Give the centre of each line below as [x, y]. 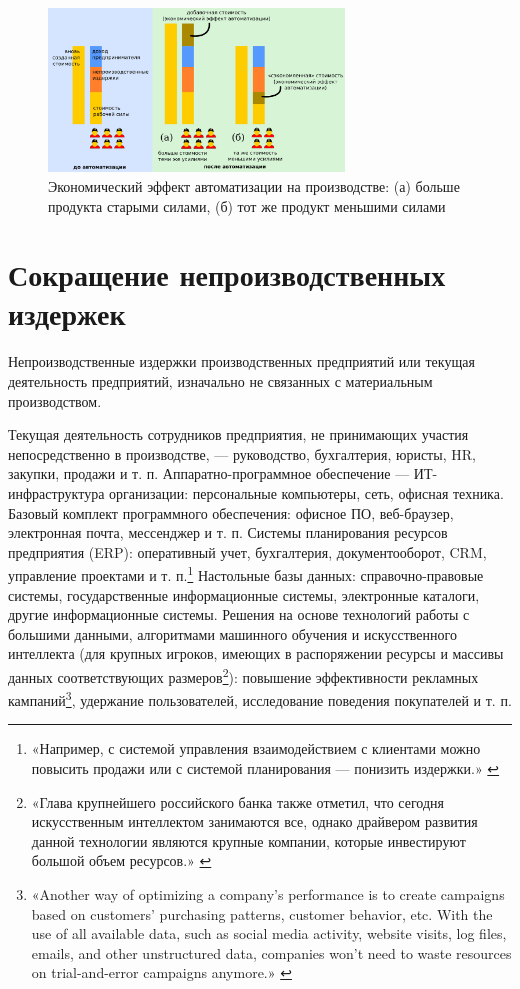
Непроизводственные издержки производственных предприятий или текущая [241, 361]
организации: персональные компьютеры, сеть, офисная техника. [306, 492]
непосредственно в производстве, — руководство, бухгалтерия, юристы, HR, [242, 453]
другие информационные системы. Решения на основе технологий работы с [239, 614]
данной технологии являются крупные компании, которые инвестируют [248, 840]
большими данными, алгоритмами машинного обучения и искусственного [232, 633]
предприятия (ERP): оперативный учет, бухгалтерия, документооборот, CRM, [247, 551]
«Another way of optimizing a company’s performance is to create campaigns [268, 894]
